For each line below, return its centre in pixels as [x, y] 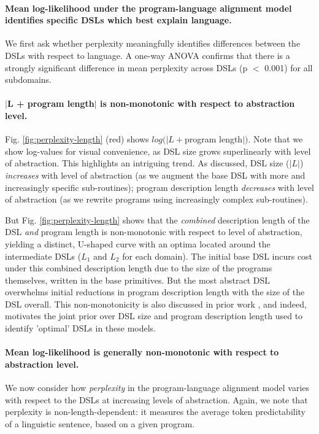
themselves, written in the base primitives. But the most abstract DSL [138, 280]
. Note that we [275, 139]
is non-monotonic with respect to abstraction [198, 103]
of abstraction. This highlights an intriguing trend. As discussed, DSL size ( [147, 163]
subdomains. [29, 79]
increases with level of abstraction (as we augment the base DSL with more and [155, 175]
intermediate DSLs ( [43, 256]
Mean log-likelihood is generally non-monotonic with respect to [142, 352]
